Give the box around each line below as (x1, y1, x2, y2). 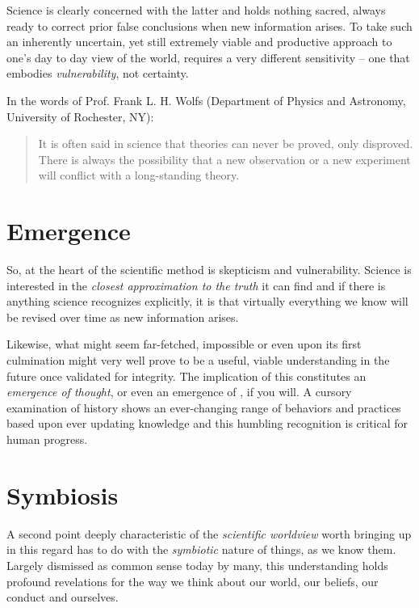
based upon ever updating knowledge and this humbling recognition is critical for (6, 415, 409, 432)
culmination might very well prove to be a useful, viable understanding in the (6, 352, 390, 369)
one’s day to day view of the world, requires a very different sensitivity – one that (6, 49, 410, 65)
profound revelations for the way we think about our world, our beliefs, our (6, 572, 379, 589)
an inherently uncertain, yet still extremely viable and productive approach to (6, 33, 392, 50)
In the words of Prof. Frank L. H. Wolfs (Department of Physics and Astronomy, (6, 91, 406, 108)
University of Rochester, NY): (6, 108, 154, 125)
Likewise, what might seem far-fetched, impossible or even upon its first (6, 336, 362, 353)
